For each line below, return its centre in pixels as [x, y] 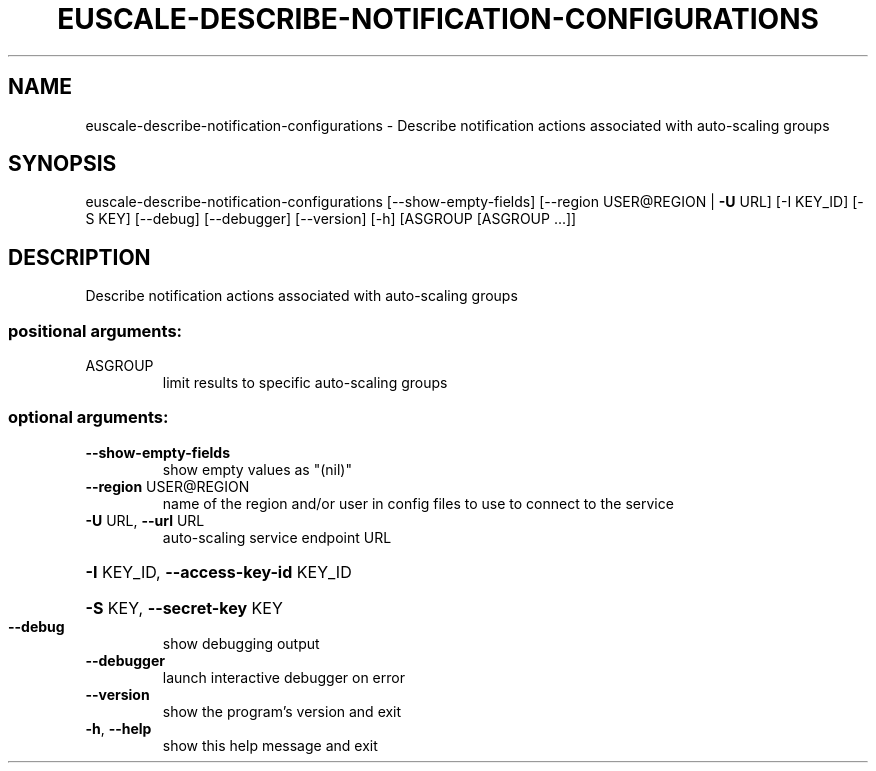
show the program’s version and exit [282, 711]
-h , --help [118, 728]
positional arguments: [95, 330]
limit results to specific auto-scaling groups [305, 383]
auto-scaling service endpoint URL [277, 537]
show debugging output [241, 643]
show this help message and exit [270, 745]
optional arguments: [88, 417]
